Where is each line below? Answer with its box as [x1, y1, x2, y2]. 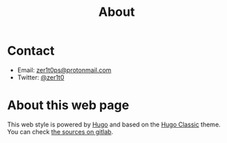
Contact [7, 43, 55, 59]
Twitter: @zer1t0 [17, 73, 65, 82]
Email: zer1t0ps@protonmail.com [17, 66, 112, 74]
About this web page [7, 97, 130, 113]
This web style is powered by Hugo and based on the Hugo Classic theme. [7, 120, 221, 128]
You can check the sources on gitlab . [7, 127, 113, 135]
